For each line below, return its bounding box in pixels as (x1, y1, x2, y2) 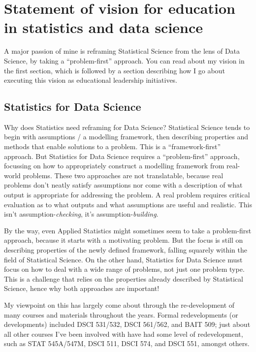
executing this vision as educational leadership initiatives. (4, 75, 178, 85)
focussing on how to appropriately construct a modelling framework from (4, 160, 224, 171)
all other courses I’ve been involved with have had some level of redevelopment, (4, 328, 243, 339)
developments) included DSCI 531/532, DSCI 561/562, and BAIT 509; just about (4, 319, 251, 329)
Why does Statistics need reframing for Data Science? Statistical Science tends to (4, 122, 250, 132)
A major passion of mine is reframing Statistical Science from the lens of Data (4, 46, 240, 56)
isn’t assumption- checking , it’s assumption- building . (4, 209, 159, 219)
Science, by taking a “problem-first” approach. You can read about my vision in (4, 55, 245, 65)
